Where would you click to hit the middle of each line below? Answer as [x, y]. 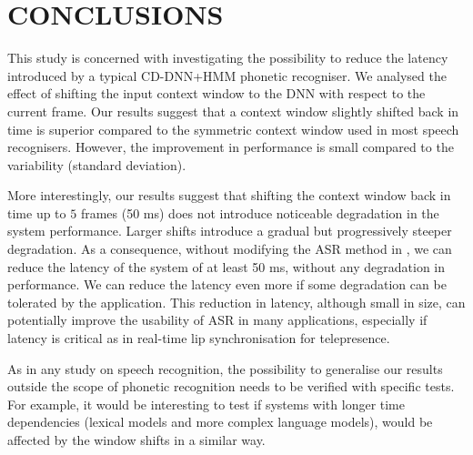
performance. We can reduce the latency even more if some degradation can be [227, 284]
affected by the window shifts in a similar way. [136, 440]
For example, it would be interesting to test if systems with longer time [206, 404]
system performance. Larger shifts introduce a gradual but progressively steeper [230, 231]
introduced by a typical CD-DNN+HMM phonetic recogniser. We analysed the [227, 75]
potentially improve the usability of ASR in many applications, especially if [217, 320]
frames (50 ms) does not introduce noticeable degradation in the [260, 212]
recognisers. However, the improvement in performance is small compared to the [231, 147]
